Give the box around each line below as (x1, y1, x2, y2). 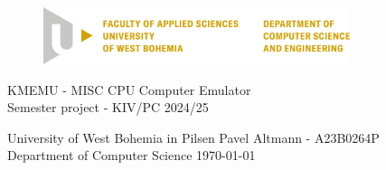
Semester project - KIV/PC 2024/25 (7, 98, 209, 117)
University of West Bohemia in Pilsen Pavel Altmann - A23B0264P (7, 127, 380, 146)
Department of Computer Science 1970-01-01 (7, 146, 256, 165)
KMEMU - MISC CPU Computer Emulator (7, 80, 251, 99)
